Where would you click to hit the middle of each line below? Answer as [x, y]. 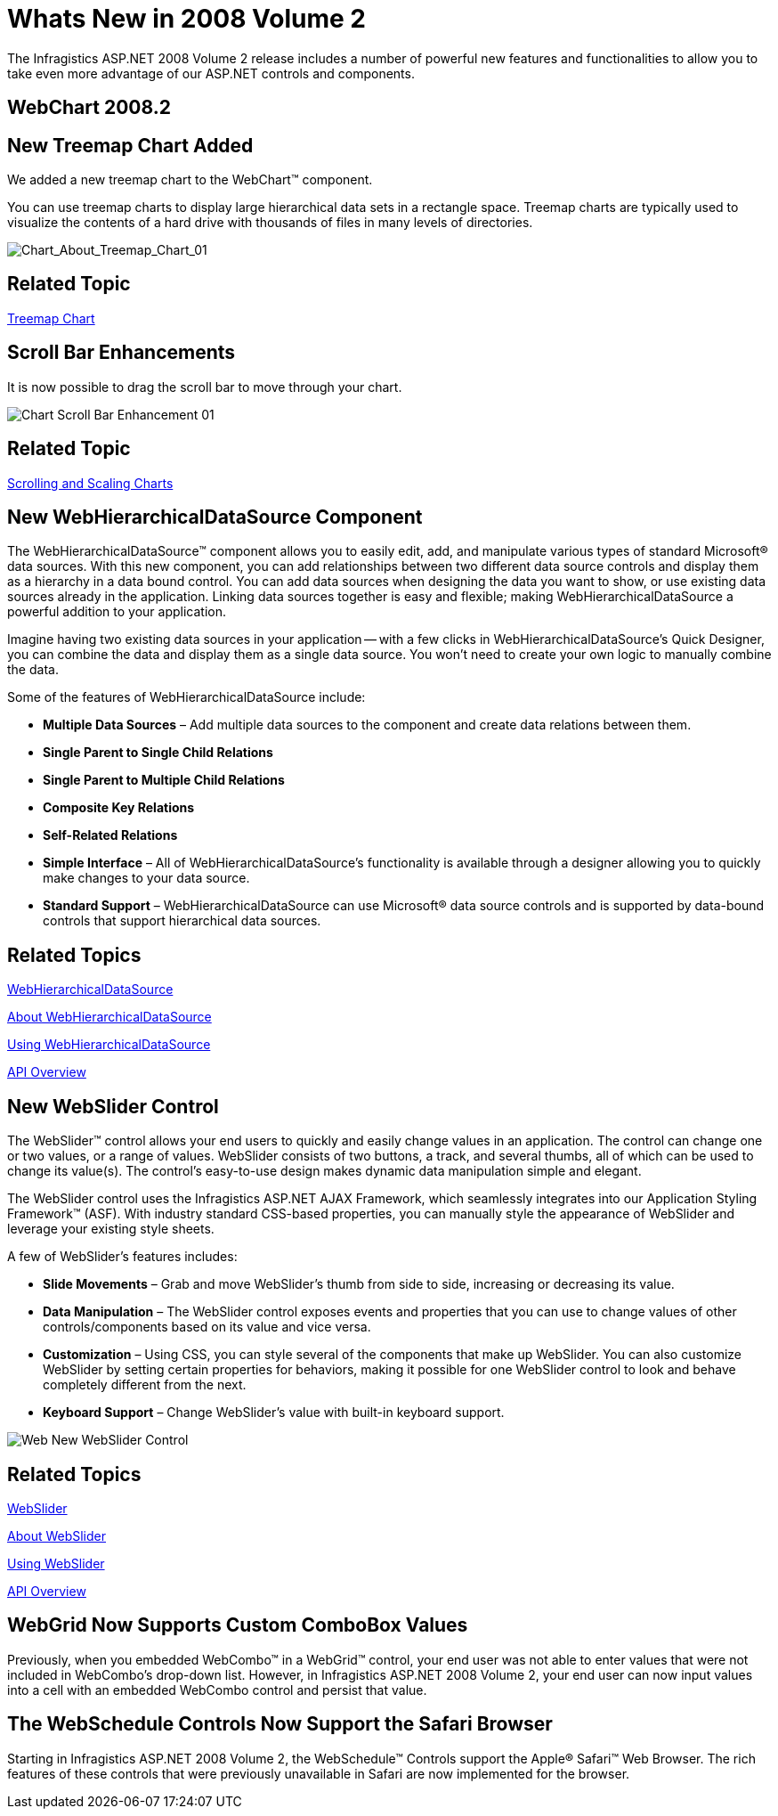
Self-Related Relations [110, 835]
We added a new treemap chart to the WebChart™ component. [190, 180]
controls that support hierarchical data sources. [182, 921]
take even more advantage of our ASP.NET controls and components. [211, 73]
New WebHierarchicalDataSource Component [215, 517]
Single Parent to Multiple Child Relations [164, 780]
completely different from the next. [145, 1385]
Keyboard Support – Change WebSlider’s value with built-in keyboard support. [274, 1413]
